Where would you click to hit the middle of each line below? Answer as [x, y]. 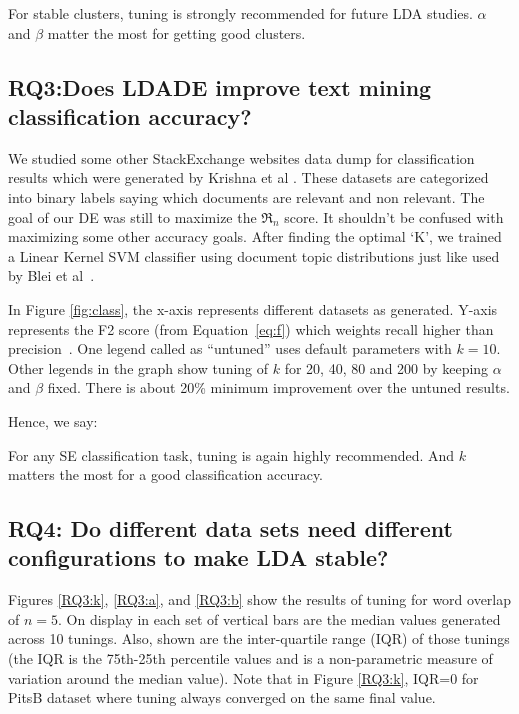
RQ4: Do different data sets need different [230, 528]
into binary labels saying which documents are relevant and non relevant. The [246, 196]
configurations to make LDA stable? [198, 557]
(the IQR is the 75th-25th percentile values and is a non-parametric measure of [250, 658]
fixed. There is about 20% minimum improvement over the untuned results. [278, 387]
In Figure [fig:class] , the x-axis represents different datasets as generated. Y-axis [253, 308]
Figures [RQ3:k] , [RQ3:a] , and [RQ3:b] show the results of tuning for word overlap [260, 599]
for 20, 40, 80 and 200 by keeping [386, 367]
